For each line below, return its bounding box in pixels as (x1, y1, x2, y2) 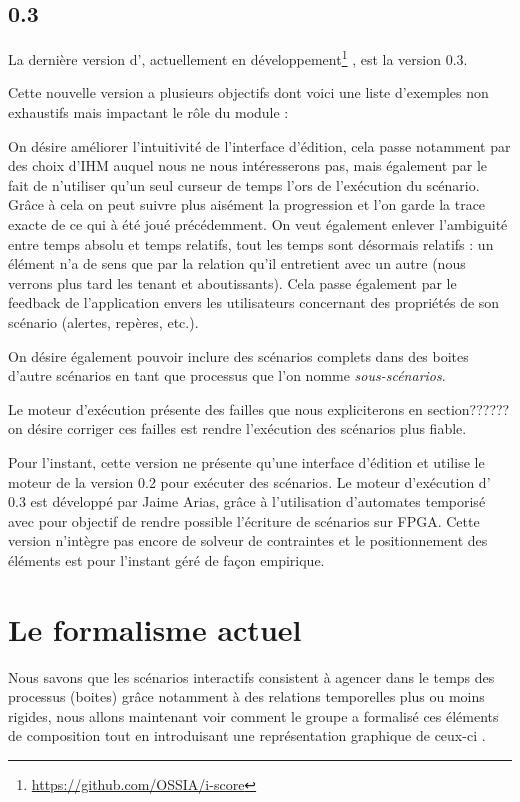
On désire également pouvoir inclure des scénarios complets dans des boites (8, 345, 469, 366)
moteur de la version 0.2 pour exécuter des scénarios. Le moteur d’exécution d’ (8, 471, 491, 492)
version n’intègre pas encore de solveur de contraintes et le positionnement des (8, 530, 488, 551)
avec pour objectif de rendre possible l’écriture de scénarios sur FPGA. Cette (8, 510, 480, 531)
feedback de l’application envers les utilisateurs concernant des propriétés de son (8, 292, 500, 313)
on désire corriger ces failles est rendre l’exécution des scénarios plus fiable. (8, 418, 467, 439)
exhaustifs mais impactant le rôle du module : (8, 102, 289, 123)
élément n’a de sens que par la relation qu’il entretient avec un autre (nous (8, 253, 466, 274)
